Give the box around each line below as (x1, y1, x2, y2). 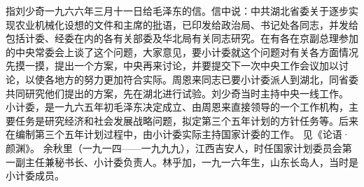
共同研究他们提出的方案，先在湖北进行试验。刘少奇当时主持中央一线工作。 (6, 85, 349, 100)
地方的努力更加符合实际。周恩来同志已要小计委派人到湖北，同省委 (54, 71, 358, 86)
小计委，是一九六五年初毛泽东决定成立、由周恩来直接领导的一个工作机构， (6, 99, 349, 114)
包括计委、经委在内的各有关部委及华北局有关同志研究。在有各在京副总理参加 (6, 31, 358, 46)
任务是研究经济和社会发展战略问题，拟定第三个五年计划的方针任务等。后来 (15, 113, 358, 127)
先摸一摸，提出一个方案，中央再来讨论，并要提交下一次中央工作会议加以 (6, 58, 339, 73)
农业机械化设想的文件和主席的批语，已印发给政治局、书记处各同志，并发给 (15, 17, 358, 32)
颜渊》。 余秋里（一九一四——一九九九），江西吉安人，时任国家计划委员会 (6, 140, 342, 155)
